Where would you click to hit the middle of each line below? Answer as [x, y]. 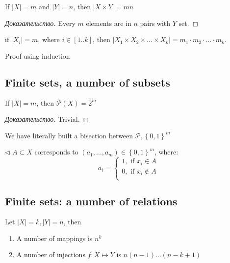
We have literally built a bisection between [69, 135]
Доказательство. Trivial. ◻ [47, 119]
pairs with [155, 23]
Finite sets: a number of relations [91, 201]
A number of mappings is [54, 238]
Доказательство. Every [40, 23]
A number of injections [51, 254]
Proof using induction [38, 55]
